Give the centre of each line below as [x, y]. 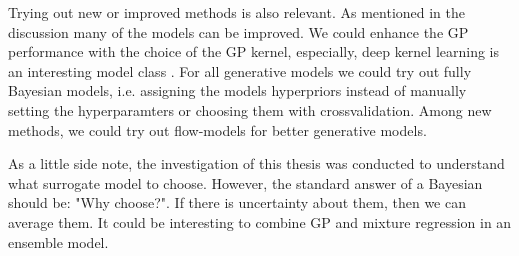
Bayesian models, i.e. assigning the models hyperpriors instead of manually [237, 90]
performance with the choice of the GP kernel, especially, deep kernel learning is [254, 51]
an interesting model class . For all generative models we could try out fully [240, 70]
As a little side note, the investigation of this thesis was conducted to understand [256, 163]
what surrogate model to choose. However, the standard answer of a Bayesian [245, 182]
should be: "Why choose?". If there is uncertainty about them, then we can [237, 202]
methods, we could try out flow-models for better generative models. [217, 129]
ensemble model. [58, 241]
